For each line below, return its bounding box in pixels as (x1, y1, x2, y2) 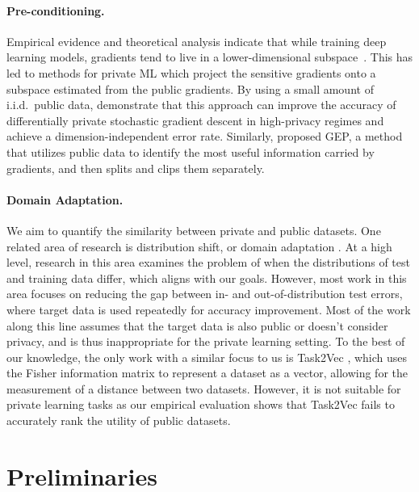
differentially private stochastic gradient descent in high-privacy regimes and (6, 111, 384, 128)
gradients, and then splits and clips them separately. (6, 159, 265, 176)
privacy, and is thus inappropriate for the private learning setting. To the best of (6, 333, 405, 350)
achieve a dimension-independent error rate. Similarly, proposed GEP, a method (6, 128, 403, 145)
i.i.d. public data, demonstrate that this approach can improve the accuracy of (6, 96, 396, 113)
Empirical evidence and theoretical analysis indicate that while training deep (6, 32, 387, 49)
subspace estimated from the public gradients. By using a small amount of (6, 80, 374, 97)
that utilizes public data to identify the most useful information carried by (6, 143, 375, 160)
